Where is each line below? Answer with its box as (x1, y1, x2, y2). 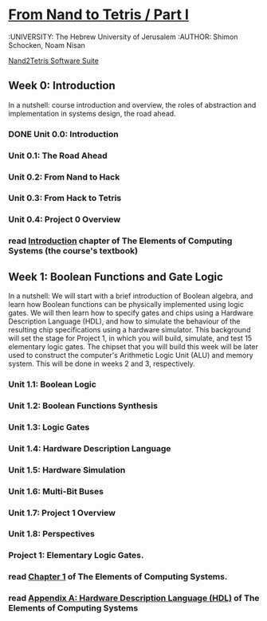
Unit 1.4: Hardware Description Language (8, 442, 171, 454)
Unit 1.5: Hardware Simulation (8, 464, 126, 475)
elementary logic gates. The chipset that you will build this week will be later (8, 342, 259, 352)
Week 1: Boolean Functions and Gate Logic (8, 269, 223, 284)
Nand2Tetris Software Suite (8, 56, 100, 65)
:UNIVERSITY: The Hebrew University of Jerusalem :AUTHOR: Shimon (8, 32, 238, 41)
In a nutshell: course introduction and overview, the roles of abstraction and (8, 100, 257, 109)
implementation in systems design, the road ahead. (8, 108, 177, 118)
